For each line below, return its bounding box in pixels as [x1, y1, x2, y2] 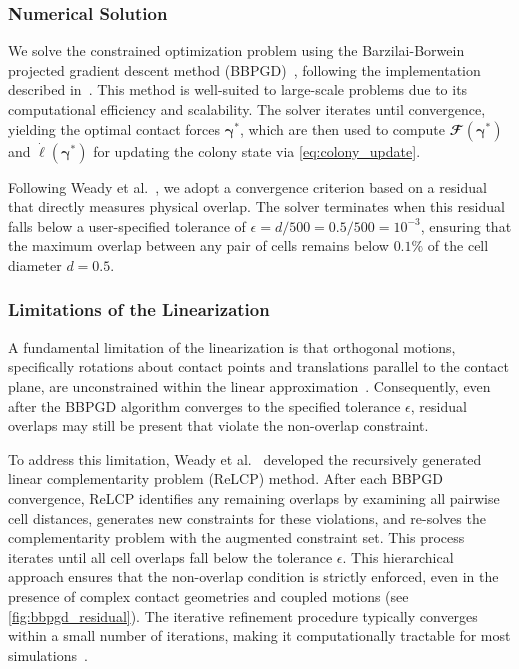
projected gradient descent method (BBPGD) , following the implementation [8, 59, 481, 80]
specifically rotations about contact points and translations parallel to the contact [8, 356, 510, 377]
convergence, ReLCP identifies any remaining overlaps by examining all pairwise [8, 487, 500, 508]
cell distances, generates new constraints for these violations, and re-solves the [8, 507, 486, 528]
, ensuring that [420, 215, 512, 236]
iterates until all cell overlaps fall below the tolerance [8, 546, 333, 567]
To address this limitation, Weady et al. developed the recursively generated [8, 448, 482, 469]
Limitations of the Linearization [8, 297, 270, 322]
